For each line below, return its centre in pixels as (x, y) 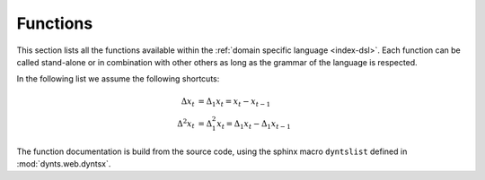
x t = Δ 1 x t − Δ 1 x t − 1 (254, 125)
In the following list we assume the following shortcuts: (118, 79)
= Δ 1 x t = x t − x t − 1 (234, 102)
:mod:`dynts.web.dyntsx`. (64, 164)
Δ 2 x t (185, 124)
